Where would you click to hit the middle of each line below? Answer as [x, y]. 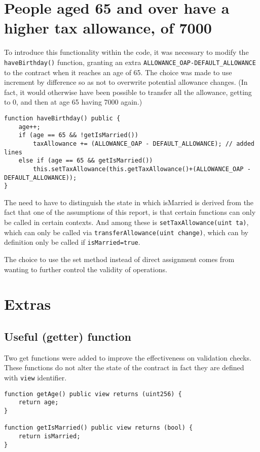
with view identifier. [35, 377]
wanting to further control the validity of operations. [86, 269]
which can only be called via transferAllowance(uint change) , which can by [126, 232]
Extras [28, 304]
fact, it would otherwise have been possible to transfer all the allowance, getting [128, 92]
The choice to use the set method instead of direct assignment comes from [119, 259]
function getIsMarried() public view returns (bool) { [99, 428]
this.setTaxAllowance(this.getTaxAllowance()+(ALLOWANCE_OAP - [142, 169]
